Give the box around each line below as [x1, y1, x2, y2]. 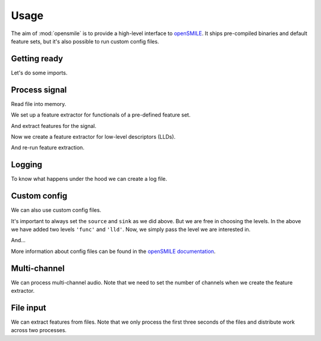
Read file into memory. [11, 100, 67, 107]
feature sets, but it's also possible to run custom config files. [11, 37, 159, 45]
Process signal [11, 85, 67, 95]
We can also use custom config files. [11, 207, 102, 214]
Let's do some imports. [11, 69, 68, 76]
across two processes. [11, 327, 67, 334]
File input [11, 302, 46, 312]
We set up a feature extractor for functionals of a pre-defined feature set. [11, 111, 191, 118]
